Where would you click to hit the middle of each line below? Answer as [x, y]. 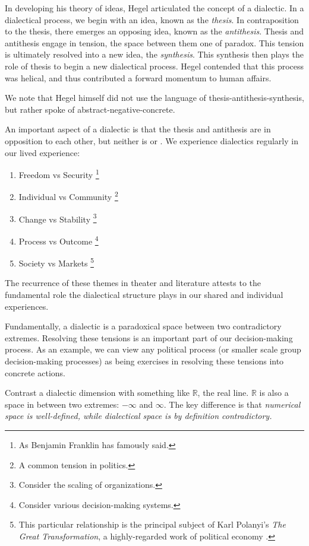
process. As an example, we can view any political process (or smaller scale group [153, 349]
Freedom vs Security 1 [59, 174]
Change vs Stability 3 [58, 218]
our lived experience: [42, 152]
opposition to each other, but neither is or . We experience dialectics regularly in [152, 140]
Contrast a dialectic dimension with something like [97, 393]
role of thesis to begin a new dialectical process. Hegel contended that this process [154, 66]
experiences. [27, 306]
